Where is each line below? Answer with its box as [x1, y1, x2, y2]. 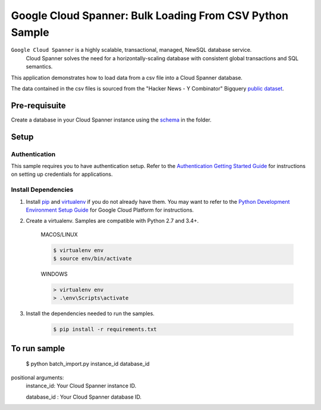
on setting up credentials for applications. [11, 170, 113, 178]
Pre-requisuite [11, 100, 67, 110]
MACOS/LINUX [40, 231, 78, 238]
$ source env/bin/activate [53, 255, 132, 262]
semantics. [26, 63, 53, 70]
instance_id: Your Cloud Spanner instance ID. [26, 382, 137, 390]
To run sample [11, 343, 65, 353]
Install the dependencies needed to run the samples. [26, 310, 155, 317]
